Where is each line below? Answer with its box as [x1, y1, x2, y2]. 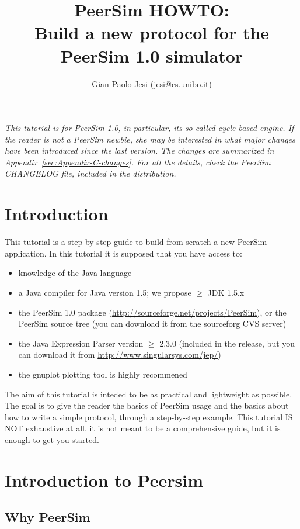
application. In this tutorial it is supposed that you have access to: [5, 247, 242, 259]
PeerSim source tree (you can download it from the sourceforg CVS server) [18, 317, 287, 330]
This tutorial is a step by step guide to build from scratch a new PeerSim [5, 236, 267, 248]
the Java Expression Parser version [18, 337, 144, 349]
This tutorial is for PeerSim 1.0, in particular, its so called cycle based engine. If [5, 122, 294, 134]
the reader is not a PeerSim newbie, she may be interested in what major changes [5, 133, 295, 145]
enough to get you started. [5, 433, 99, 445]
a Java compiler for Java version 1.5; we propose [18, 286, 191, 298]
